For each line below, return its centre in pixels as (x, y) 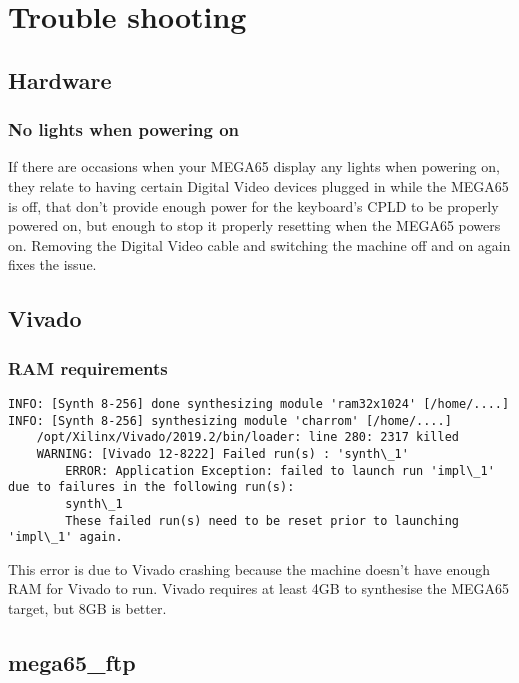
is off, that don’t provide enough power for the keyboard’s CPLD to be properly (253, 205)
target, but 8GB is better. (87, 608)
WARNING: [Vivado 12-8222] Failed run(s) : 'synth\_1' (222, 453)
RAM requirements (88, 367)
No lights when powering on (124, 129)
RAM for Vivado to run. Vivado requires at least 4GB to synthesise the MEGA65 (259, 588)
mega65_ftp (72, 662)
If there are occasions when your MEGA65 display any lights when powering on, (254, 166)
